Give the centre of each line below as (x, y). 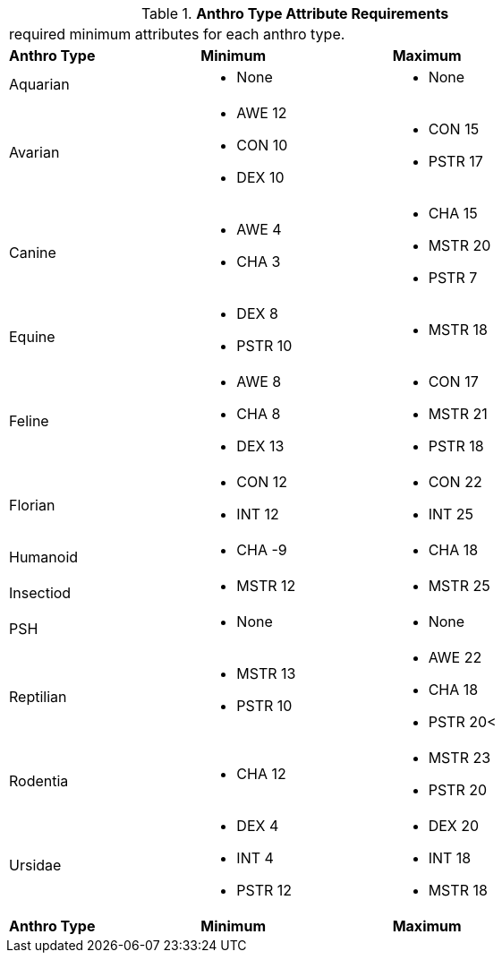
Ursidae (35, 865)
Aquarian (39, 84)
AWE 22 (455, 657)
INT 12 (258, 514)
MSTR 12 (266, 586)
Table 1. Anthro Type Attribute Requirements (295, 13)
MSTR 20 (459, 245)
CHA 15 (453, 213)
